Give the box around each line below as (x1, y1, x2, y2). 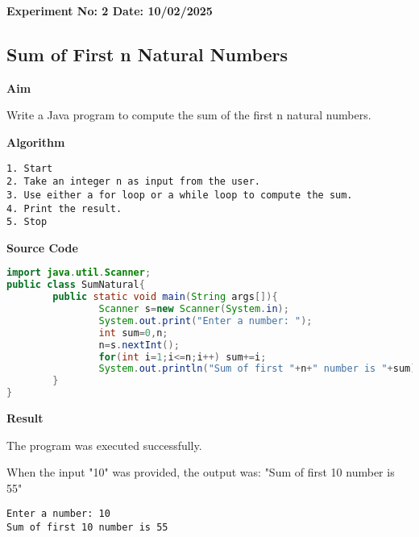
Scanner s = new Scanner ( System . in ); (98, 303, 289, 315)
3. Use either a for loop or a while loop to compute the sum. (6, 189, 353, 201)
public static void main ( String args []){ (52, 291, 278, 303)
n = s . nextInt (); (98, 339, 180, 351)
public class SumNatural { (6, 279, 145, 291)
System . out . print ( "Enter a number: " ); (98, 314, 313, 327)
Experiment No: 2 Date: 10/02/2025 (6, 2, 213, 19)
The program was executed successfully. (6, 436, 202, 453)
